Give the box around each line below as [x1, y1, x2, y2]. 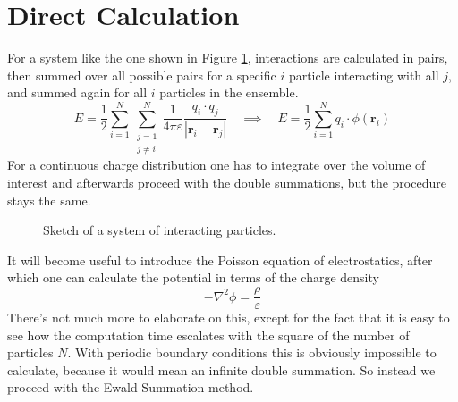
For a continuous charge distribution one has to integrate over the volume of [7, 155, 426, 174]
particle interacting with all [288, 65, 439, 84]
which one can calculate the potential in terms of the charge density [7, 268, 379, 287]
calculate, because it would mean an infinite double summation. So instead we [7, 360, 436, 379]
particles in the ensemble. [159, 83, 299, 102]
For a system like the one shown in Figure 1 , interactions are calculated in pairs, [7, 48, 448, 67]
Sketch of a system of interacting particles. [43, 221, 276, 239]
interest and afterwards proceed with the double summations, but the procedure [7, 173, 446, 192]
